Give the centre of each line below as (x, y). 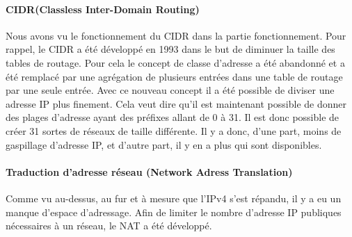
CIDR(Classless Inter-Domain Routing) (103, 9)
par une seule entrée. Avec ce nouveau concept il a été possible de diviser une (170, 90)
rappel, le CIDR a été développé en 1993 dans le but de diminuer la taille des (170, 49)
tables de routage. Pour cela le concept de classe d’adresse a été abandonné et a (175, 62)
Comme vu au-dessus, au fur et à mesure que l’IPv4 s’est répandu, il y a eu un (174, 198)
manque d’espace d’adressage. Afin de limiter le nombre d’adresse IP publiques (174, 212)
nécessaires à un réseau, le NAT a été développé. (109, 226)
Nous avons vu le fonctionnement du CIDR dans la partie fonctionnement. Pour (176, 35)
